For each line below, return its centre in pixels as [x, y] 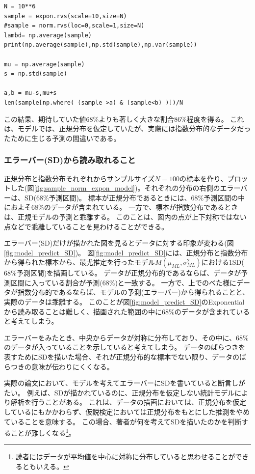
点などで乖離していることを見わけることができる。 [86, 226]
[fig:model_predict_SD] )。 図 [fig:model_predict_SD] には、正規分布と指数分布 [126, 252]
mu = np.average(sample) [44, 64]
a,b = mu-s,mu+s [30, 93]
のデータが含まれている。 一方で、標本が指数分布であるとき [141, 207]
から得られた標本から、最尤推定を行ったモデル [79, 262]
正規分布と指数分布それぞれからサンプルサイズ [79, 178]
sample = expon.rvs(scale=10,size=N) [65, 16]
